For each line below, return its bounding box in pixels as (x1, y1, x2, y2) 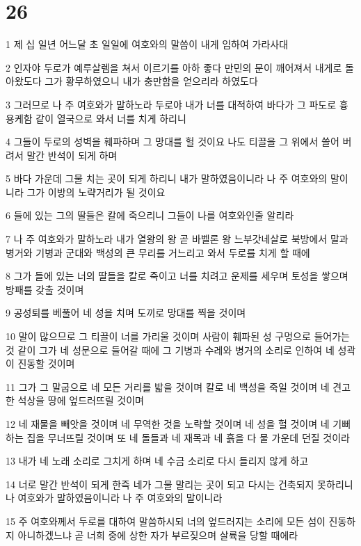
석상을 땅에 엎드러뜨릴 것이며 (17, 393, 144, 408)
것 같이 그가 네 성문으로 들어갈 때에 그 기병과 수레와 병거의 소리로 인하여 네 (6, 342, 335, 357)
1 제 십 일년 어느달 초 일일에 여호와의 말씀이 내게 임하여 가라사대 (6, 37, 289, 51)
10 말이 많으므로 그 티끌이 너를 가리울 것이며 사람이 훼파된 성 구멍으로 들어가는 (6, 329, 350, 344)
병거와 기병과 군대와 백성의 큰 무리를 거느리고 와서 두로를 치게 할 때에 (6, 245, 310, 259)
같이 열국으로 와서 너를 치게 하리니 (35, 111, 186, 125)
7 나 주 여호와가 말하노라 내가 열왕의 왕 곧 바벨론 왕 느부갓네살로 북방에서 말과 (6, 232, 348, 246)
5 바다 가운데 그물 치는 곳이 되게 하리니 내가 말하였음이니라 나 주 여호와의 (6, 171, 328, 186)
